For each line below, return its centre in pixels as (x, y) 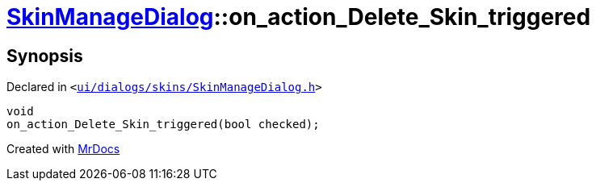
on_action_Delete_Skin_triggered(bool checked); (163, 125)
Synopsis (45, 56)
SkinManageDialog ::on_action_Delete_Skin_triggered (299, 17)
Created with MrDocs (63, 149)
